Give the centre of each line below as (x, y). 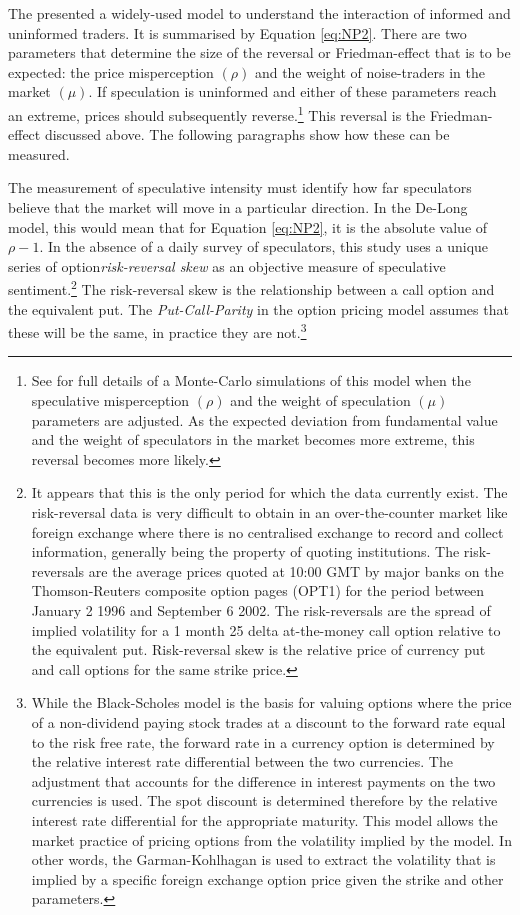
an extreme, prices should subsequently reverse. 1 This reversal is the (217, 113)
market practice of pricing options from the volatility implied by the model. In (271, 839)
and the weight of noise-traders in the (369, 71)
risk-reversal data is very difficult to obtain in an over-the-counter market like (269, 512)
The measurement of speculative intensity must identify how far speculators (240, 187)
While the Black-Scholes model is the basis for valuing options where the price (271, 702)
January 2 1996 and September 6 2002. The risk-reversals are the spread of (261, 610)
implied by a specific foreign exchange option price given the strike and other (267, 878)
